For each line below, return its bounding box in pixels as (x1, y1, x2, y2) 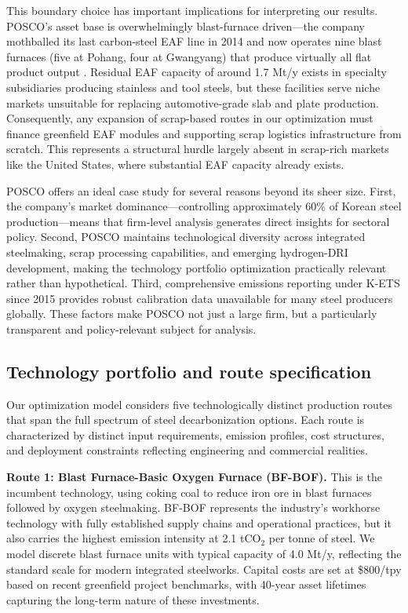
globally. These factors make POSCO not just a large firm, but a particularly (6, 305, 377, 322)
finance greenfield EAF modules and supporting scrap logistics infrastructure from (6, 125, 402, 141)
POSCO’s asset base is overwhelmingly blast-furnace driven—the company (6, 17, 365, 34)
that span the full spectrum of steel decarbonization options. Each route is (6, 411, 365, 428)
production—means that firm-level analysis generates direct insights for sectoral (6, 213, 390, 229)
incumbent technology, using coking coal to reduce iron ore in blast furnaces (6, 483, 372, 500)
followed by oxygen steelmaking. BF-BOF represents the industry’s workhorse (6, 499, 381, 516)
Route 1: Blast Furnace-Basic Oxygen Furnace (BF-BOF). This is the (6, 469, 382, 485)
